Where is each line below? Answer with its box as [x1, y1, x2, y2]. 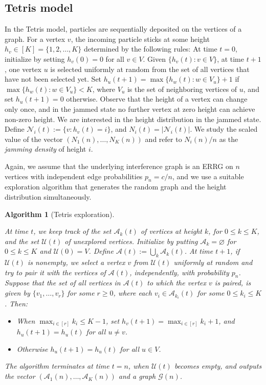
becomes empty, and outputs [174, 360, 262, 371]
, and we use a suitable [172, 171, 244, 181]
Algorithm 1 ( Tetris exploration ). [5, 208, 115, 219]
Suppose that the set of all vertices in [5, 277, 121, 288]
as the [219, 133, 238, 144]
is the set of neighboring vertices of [127, 83, 237, 94]
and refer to [145, 133, 182, 144]
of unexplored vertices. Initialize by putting [64, 235, 198, 246]
